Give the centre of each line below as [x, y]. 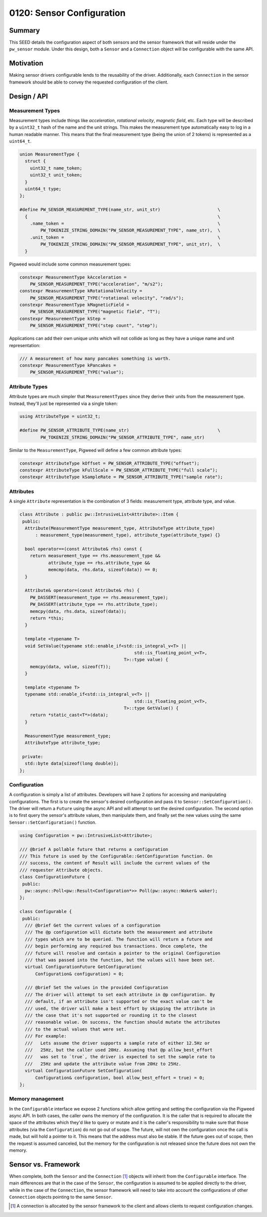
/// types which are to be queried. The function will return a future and [119, 939]
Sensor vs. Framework [44, 1164]
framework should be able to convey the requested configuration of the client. [89, 82]
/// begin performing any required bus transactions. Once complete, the [116, 946]
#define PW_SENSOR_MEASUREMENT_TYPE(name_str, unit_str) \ [120, 210]
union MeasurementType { [50, 154]
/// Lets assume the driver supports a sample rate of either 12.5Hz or [117, 1043]
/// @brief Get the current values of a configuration [93, 925]
